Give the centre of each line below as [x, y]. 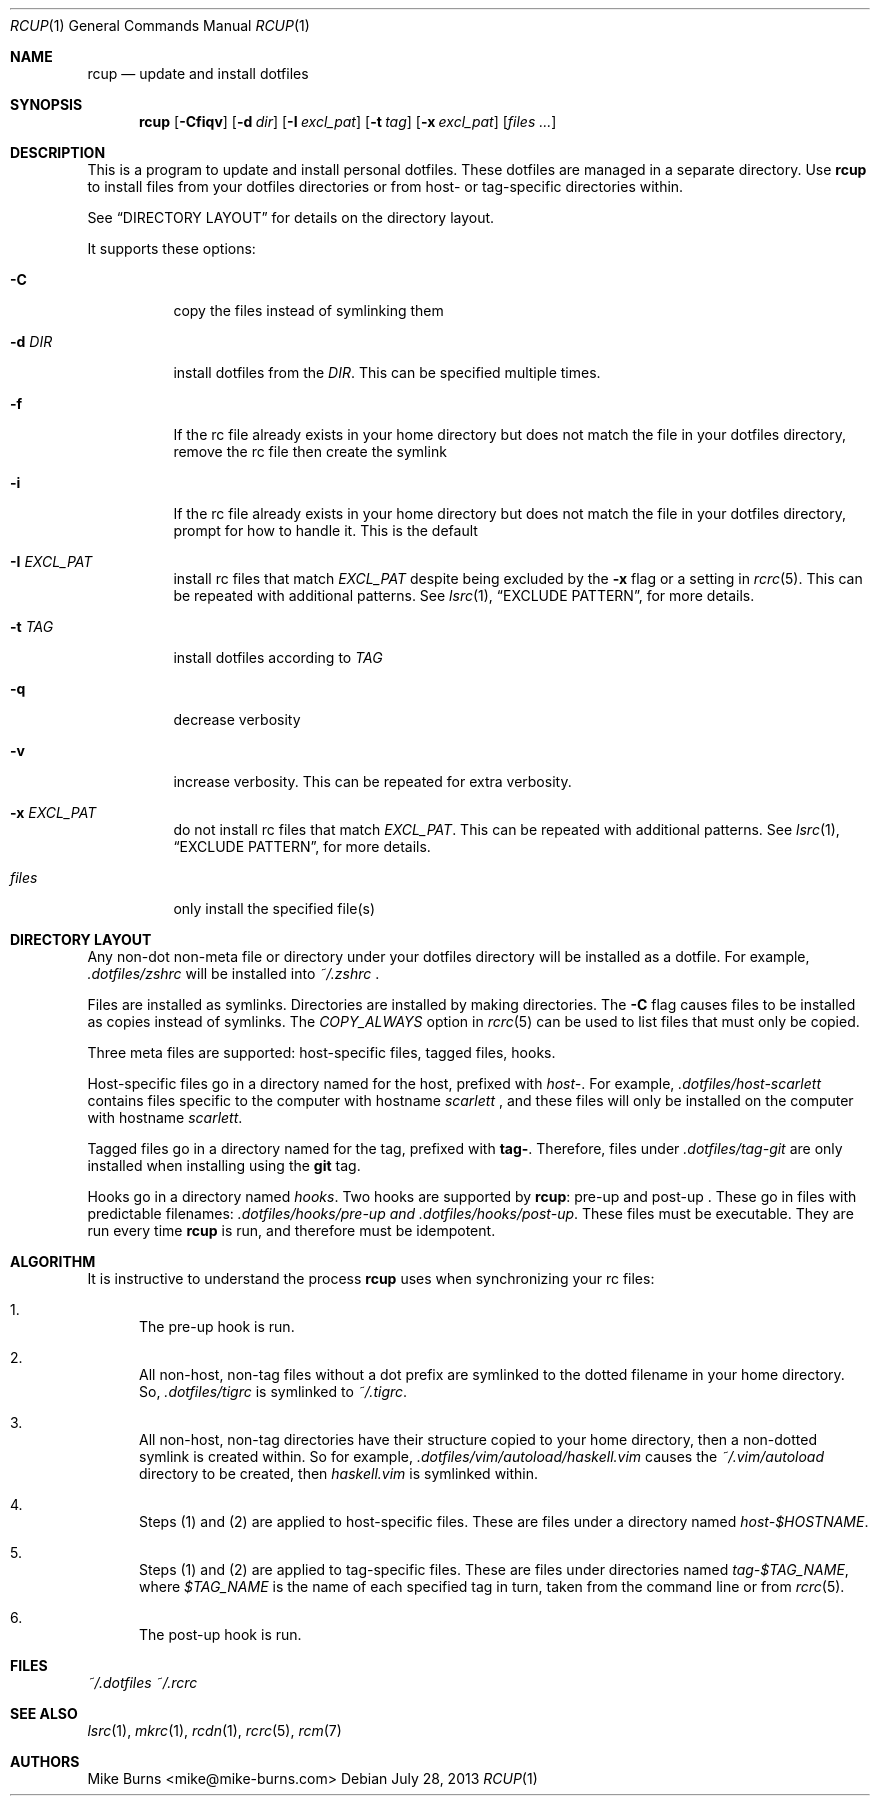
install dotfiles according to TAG [278, 657]
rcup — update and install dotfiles [198, 73]
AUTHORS [45, 1761]
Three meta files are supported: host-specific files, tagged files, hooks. [321, 1052]
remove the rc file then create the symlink [310, 451]
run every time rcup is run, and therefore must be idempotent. [291, 1230]
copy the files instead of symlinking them [308, 310]
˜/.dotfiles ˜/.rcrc [142, 1682]
